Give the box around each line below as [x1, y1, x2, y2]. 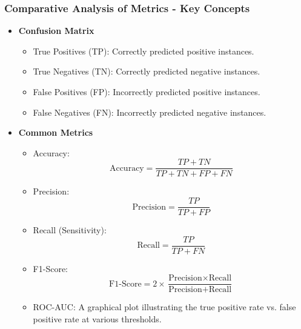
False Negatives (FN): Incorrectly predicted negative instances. [33, 105, 266, 118]
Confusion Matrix [18, 24, 94, 37]
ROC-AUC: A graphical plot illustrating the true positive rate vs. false [33, 301, 296, 313]
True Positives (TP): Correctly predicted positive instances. [33, 44, 254, 57]
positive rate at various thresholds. [33, 313, 162, 325]
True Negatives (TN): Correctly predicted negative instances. [33, 65, 260, 78]
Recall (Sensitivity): [33, 224, 107, 236]
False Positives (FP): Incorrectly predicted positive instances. [33, 85, 260, 98]
